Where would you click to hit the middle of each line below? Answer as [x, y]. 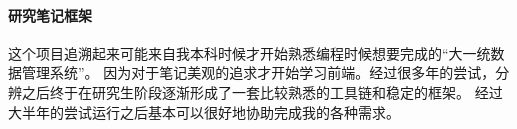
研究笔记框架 [50, 14]
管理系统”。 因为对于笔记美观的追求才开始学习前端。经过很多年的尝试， [258, 72]
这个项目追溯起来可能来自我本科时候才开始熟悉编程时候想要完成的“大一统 [249, 52]
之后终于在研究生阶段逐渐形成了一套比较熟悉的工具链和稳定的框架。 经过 [262, 91]
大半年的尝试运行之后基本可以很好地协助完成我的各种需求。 [204, 111]
